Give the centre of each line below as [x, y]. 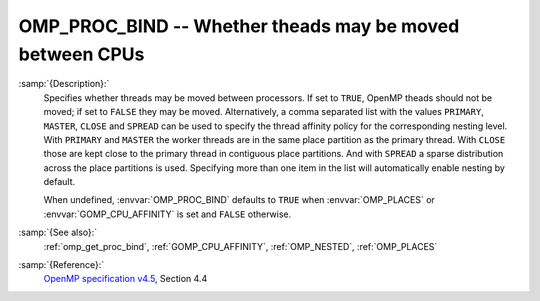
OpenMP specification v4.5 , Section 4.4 [125, 279]
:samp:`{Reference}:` [61, 265]
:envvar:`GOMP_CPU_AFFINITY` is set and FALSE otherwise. [167, 214]
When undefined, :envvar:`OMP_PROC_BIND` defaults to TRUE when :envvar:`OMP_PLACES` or [239, 200]
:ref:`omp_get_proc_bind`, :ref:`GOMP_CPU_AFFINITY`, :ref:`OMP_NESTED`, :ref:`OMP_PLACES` [240, 246]
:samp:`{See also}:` [58, 232]
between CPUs [81, 54]
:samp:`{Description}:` [64, 84]
